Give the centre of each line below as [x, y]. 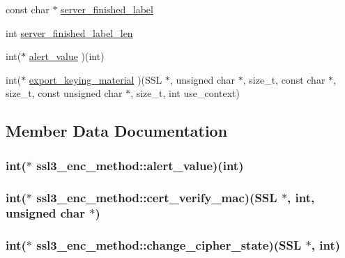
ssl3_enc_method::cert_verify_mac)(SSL [157, 197]
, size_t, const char [284, 79]
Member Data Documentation [117, 131]
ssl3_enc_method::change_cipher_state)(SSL [169, 245]
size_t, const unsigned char [64, 93]
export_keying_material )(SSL [95, 79]
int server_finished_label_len [69, 32]
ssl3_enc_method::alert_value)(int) [140, 165]
